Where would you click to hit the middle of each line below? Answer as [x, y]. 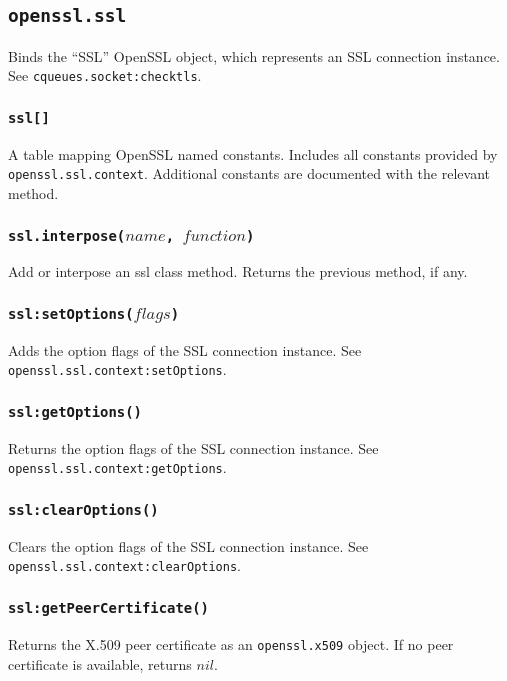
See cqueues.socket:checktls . [105, 75]
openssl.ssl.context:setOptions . [117, 369]
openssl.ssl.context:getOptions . [117, 467]
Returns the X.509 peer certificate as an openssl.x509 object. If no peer [231, 643]
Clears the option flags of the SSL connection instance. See [188, 545]
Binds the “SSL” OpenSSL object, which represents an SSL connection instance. [254, 55]
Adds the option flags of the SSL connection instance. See [185, 349]
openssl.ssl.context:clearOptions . [124, 565]
